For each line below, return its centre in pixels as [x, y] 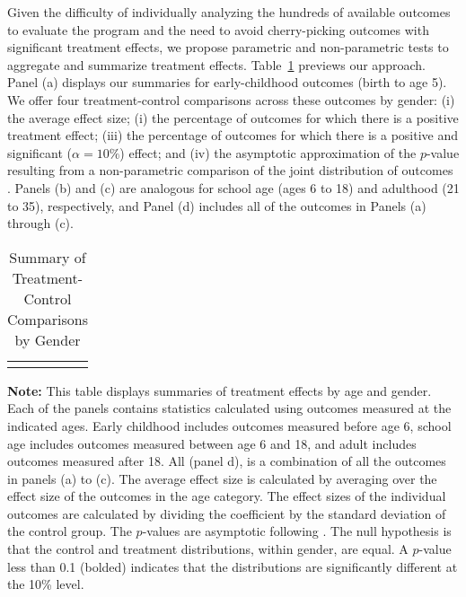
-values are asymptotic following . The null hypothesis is [297, 531]
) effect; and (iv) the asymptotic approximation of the [268, 152]
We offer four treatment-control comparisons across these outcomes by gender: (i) [231, 99]
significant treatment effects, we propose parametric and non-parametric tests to [228, 47]
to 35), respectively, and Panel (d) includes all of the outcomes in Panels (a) [217, 205]
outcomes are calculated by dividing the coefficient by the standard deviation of [227, 513]
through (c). [40, 223]
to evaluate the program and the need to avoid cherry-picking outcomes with [218, 29]
